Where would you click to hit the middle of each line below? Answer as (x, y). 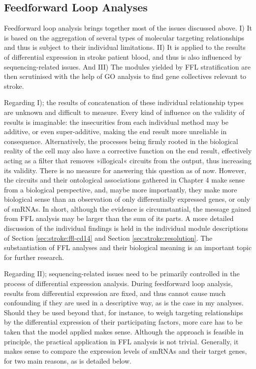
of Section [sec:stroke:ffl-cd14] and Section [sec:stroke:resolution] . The (108, 238)
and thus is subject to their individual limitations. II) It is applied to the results (125, 47)
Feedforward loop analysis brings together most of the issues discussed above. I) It (128, 28)
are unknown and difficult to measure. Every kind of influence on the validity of (124, 112)
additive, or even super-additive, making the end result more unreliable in (115, 131)
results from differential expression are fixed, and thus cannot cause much (115, 293)
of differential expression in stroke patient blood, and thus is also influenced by (123, 56)
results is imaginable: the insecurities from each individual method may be (116, 122)
